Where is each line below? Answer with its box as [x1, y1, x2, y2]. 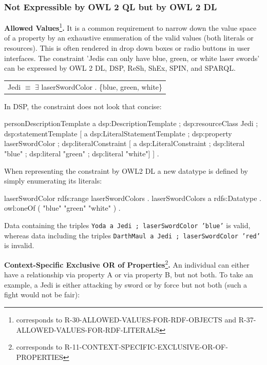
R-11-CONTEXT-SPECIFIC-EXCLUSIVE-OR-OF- [64, 341, 228, 352]
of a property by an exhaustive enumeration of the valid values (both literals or [4, 32, 254, 43]
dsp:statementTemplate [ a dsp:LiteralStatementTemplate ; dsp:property [4, 128, 232, 138]
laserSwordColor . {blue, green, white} [41, 81, 163, 92]
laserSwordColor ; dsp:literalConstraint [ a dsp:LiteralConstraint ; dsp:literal [4, 138, 245, 149]
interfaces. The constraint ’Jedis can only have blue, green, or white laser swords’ [4, 52, 260, 63]
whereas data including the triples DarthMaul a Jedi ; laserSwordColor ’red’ [4, 230, 260, 240]
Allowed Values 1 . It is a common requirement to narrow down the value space [4, 21, 257, 33]
